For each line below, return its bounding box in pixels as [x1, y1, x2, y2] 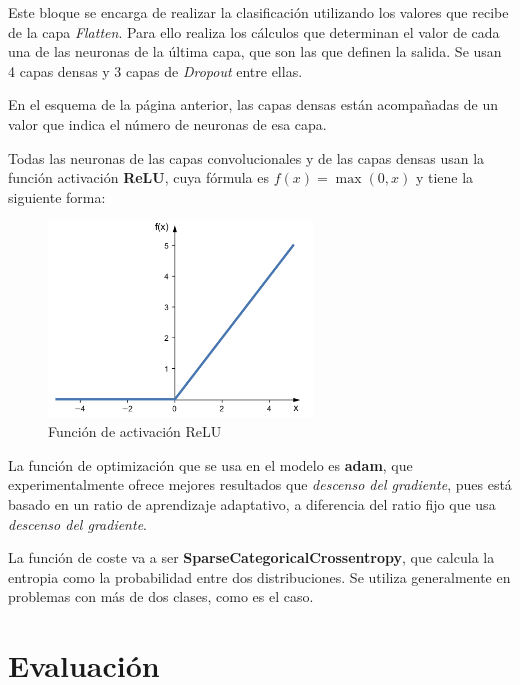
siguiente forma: [8, 186, 106, 207]
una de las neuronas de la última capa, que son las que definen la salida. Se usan [8, 41, 502, 62]
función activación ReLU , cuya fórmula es [8, 167, 269, 188]
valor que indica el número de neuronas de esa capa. [8, 113, 327, 134]
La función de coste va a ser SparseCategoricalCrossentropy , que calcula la [8, 547, 495, 568]
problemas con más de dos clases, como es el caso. [8, 586, 314, 607]
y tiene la [415, 167, 474, 188]
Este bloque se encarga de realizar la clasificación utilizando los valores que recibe [8, 2, 509, 22]
